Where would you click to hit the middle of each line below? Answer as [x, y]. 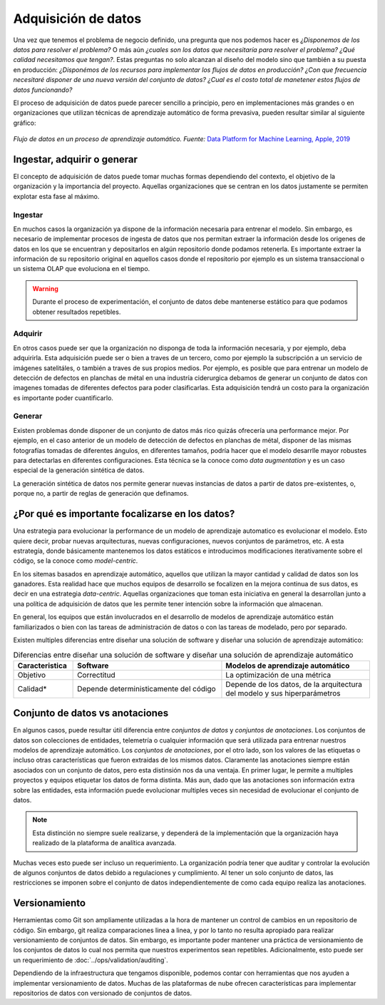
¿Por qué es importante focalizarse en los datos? [124, 514]
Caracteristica [42, 665]
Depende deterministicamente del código [147, 688]
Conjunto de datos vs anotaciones [91, 713]
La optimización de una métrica [278, 675]
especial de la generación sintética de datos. [79, 470]
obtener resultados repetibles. [77, 312]
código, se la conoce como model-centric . [76, 561]
